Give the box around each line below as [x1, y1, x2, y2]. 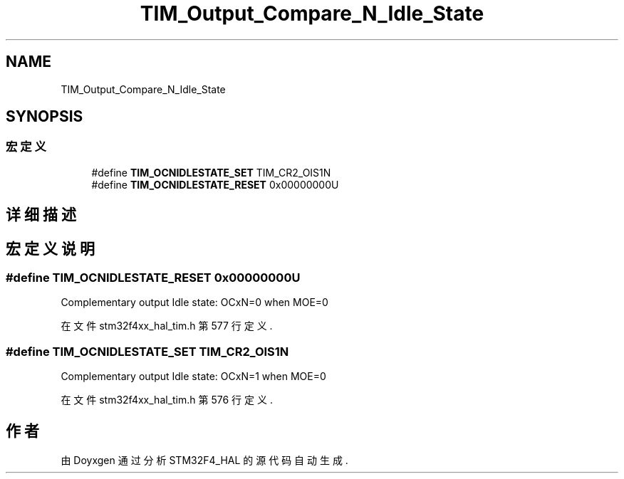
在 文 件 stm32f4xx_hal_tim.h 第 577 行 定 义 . [61, 320, 273, 332]
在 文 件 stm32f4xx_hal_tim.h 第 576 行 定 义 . [61, 394, 273, 406]
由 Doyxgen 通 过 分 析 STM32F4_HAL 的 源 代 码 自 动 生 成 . [61, 454, 348, 467]
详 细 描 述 [6, 206, 76, 224]
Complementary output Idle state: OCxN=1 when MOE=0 [61, 370, 326, 383]
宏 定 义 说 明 [6, 239, 95, 258]
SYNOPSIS [6, 107, 83, 126]
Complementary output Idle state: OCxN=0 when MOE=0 [61, 296, 328, 309]
